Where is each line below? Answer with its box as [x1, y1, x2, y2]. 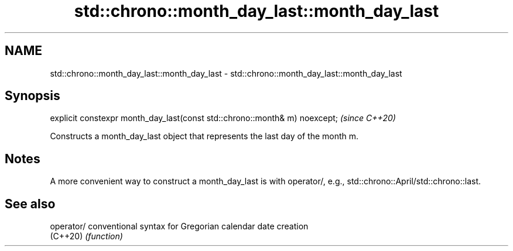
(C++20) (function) [50, 231, 123, 242]
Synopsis [5, 88, 60, 104]
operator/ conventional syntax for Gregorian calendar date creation [50, 221, 309, 232]
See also [5, 196, 56, 211]
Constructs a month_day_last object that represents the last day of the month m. [50, 131, 359, 142]
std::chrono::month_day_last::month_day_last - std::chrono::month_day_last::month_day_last [50, 68, 402, 78]
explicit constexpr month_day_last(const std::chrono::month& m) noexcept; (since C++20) [50, 113, 396, 123]
